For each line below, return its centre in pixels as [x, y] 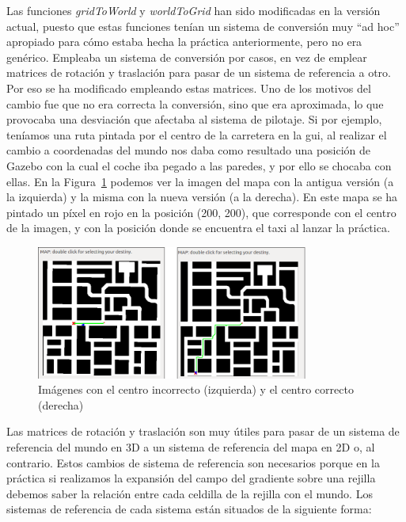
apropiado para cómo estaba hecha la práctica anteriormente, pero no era [184, 42]
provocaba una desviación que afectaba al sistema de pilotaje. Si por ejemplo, [194, 119]
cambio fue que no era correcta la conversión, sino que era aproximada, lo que [195, 103]
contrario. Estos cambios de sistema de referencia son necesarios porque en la [193, 462]
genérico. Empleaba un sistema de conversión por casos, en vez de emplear [187, 57]
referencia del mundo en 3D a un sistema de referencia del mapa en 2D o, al [191, 447]
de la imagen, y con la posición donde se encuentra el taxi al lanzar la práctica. [198, 228]
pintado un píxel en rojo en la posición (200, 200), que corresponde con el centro [201, 212]
